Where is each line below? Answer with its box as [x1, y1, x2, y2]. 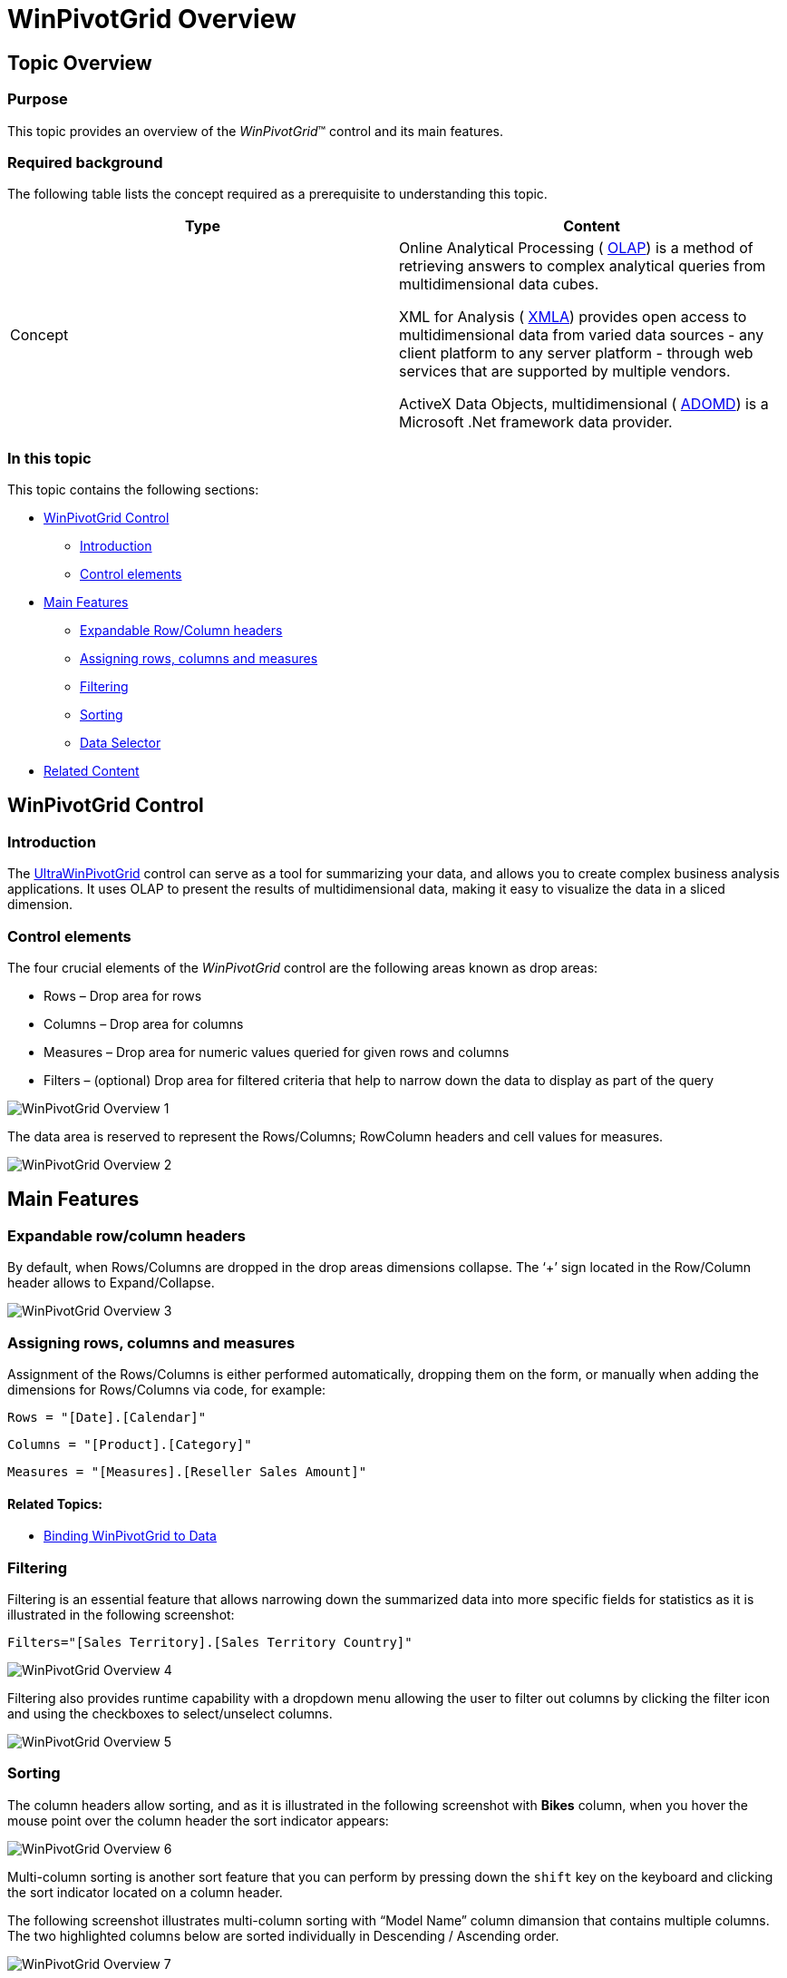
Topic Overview [7, 51, 152, 74]
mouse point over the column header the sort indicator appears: [7, 1812, 389, 1828]
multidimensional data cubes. [399, 275, 599, 294]
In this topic [7, 448, 92, 467]
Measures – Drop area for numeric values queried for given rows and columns [44, 1044, 510, 1061]
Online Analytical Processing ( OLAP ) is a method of [399, 239, 753, 258]
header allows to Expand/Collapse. [7, 1275, 215, 1291]
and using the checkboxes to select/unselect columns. [7, 1705, 333, 1721]
